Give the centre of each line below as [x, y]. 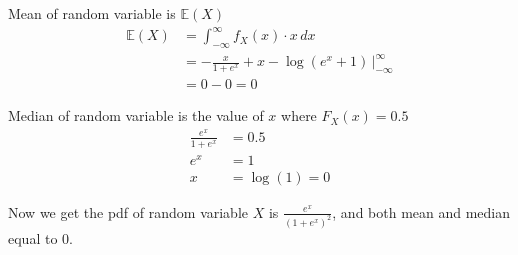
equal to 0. [40, 237]
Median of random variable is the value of [136, 115]
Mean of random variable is [92, 13]
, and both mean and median [421, 211]
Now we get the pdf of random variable [128, 211]
